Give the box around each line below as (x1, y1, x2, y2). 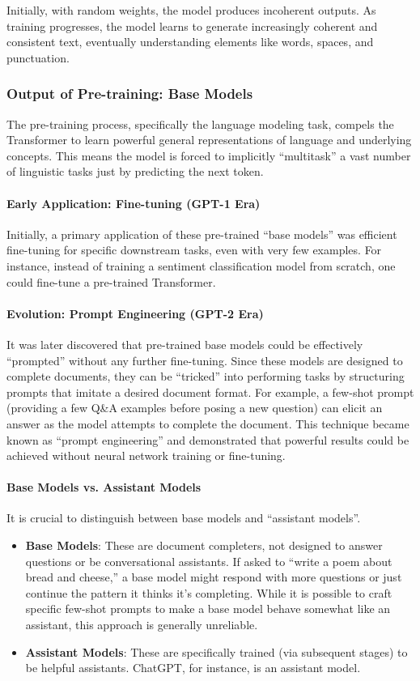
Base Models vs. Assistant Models (6, 479, 202, 496)
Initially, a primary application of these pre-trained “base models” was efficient (6, 225, 397, 242)
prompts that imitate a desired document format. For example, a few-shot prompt (6, 383, 414, 400)
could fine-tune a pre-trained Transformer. (6, 273, 216, 290)
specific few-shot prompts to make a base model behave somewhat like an (25, 600, 391, 617)
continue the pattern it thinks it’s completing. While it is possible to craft (25, 584, 392, 601)
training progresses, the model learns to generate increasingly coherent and (6, 17, 378, 34)
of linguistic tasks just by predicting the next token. (6, 163, 264, 180)
